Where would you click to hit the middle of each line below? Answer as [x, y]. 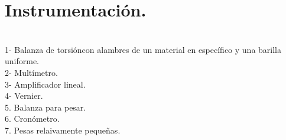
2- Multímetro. [31, 72]
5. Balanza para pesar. [45, 107]
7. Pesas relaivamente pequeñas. [63, 130]
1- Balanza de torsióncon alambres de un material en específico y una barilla [143, 49]
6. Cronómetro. [32, 119]
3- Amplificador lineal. [45, 84]
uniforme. [22, 61]
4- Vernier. [24, 96]
